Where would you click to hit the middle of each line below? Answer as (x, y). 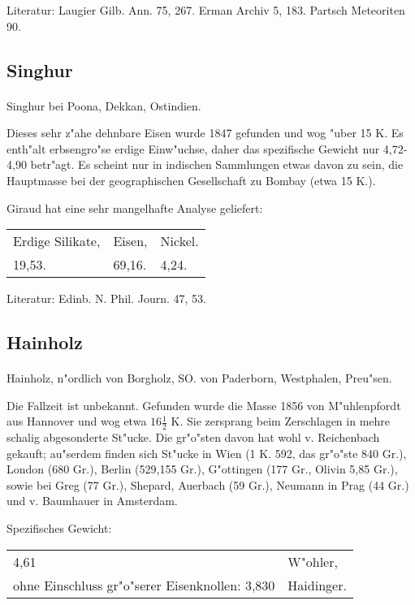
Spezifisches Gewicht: (59, 528)
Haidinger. (317, 585)
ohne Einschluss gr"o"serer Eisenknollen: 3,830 (144, 585)
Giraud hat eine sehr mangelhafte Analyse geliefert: (135, 207)
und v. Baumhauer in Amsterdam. (92, 501)
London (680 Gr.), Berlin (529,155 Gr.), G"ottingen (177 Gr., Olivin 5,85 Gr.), (202, 469)
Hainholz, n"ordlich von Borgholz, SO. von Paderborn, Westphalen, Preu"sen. (199, 378)
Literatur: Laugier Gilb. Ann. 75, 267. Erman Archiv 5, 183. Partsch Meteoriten (206, 10)
